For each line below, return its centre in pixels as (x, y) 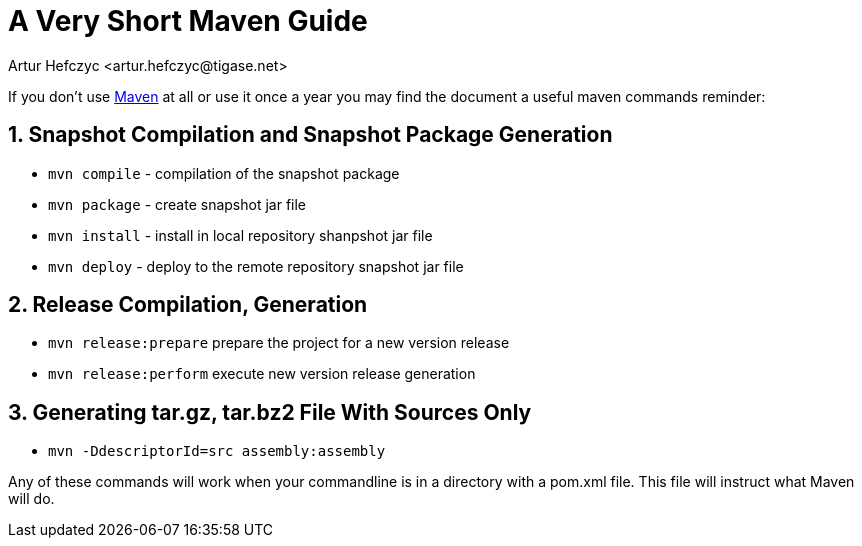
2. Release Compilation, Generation (188, 305)
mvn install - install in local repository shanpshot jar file (240, 235)
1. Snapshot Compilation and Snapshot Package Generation (310, 135)
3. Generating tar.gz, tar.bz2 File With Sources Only (270, 412)
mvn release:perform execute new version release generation (262, 374)
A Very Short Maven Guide (188, 21)
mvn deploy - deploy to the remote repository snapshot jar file (256, 266)
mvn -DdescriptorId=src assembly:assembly (217, 451)
